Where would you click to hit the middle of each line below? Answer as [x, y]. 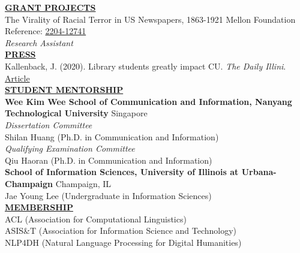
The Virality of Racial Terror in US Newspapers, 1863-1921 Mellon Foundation [150, 19]
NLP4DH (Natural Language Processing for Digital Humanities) [123, 242]
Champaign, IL [83, 183]
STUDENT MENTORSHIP [64, 90]
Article [17, 78]
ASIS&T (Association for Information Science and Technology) [121, 231]
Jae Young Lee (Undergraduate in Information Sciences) [108, 195]
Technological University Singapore [76, 113]
